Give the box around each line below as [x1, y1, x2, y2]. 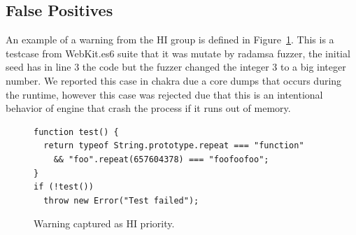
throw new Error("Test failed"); [43, 195, 199, 206]
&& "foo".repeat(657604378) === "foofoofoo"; [53, 154, 269, 164]
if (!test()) [34, 182, 94, 192]
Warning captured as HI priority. [34, 216, 175, 231]
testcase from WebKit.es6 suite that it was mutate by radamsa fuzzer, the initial [6, 45, 350, 60]
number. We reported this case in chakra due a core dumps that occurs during [6, 73, 342, 87]
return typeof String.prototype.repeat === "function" [43, 141, 304, 151]
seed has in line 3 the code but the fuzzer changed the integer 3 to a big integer [6, 59, 346, 74]
